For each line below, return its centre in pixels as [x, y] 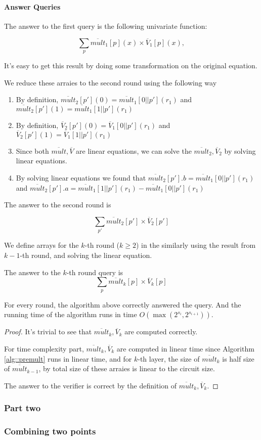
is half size [238, 358]
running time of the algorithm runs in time [71, 314]
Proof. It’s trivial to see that [48, 332]
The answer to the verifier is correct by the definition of [90, 385]
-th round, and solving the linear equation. [86, 255]
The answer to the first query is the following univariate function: [106, 26]
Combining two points [50, 431]
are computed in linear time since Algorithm [185, 348]
